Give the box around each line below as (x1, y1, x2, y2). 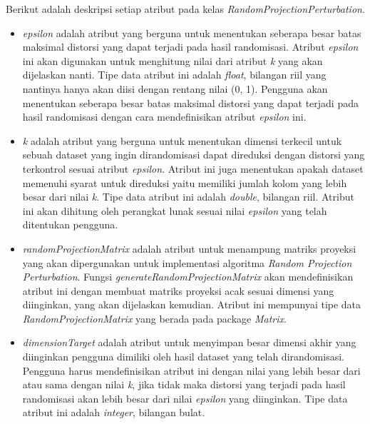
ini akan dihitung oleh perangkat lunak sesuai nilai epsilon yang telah (22, 203, 327, 218)
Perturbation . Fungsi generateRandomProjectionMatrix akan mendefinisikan (22, 269, 354, 284)
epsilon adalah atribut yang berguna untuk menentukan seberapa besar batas (22, 25, 361, 40)
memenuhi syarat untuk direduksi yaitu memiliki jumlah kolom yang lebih (22, 175, 347, 190)
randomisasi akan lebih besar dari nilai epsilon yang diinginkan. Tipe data (22, 390, 348, 405)
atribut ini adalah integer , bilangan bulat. (22, 405, 205, 420)
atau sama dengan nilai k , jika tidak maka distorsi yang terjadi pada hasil (22, 377, 346, 392)
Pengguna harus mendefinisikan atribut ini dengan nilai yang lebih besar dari (22, 363, 361, 378)
